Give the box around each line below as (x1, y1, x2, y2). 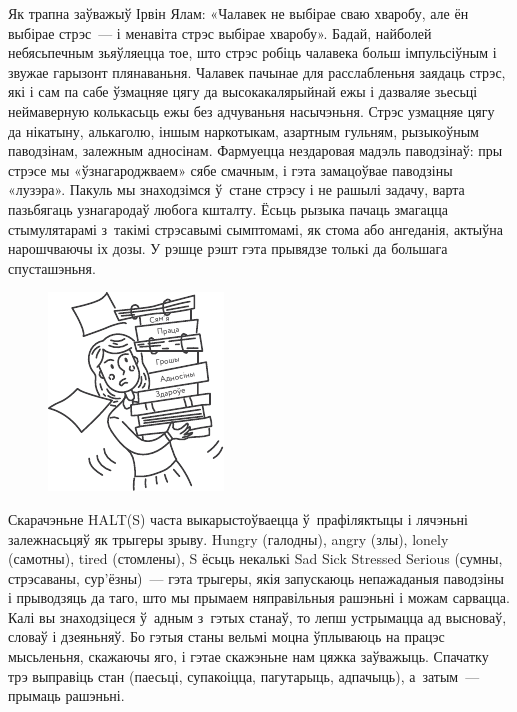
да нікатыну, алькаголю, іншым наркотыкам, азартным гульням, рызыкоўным (8, 120, 479, 141)
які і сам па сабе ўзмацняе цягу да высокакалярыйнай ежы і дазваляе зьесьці (8, 81, 478, 102)
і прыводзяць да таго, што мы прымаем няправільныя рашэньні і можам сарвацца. (8, 587, 510, 608)
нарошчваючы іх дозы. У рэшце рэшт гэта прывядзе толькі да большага (8, 238, 448, 259)
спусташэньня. (8, 257, 96, 278)
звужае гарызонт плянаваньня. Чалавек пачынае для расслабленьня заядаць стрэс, (8, 61, 506, 82)
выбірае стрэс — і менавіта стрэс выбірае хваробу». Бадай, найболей (8, 22, 432, 43)
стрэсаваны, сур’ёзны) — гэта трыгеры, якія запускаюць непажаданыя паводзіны (8, 567, 504, 588)
